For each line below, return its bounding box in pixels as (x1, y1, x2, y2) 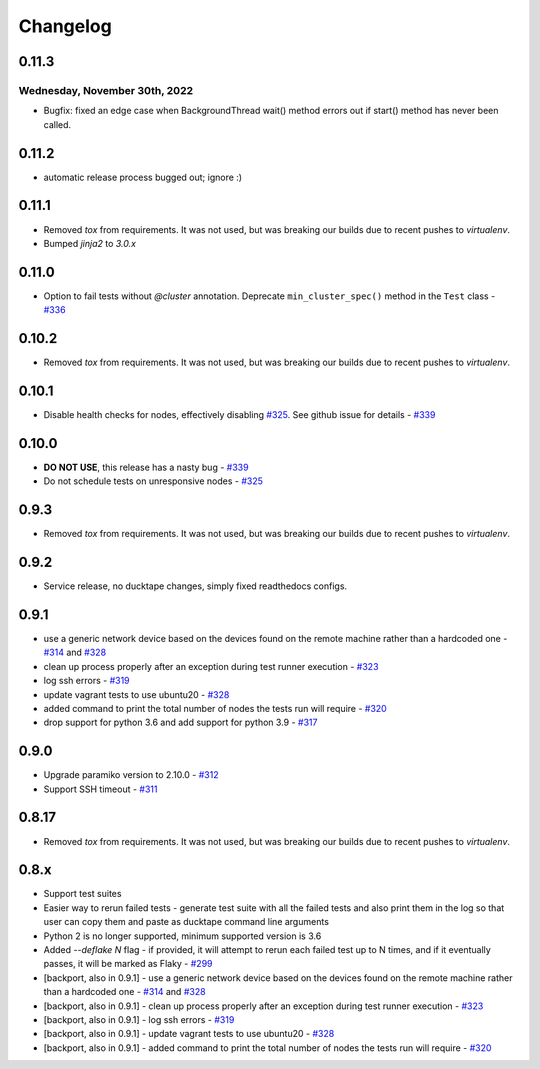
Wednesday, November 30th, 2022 (18, 83, 194, 97)
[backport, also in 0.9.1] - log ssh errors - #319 (43, 1014, 235, 1025)
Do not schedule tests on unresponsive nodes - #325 (43, 475, 264, 487)
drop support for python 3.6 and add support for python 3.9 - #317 (43, 716, 318, 729)
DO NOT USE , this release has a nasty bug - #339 (43, 461, 249, 473)
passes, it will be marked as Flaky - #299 (43, 958, 214, 970)
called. (43, 118, 72, 130)
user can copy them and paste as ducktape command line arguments (43, 916, 330, 928)
